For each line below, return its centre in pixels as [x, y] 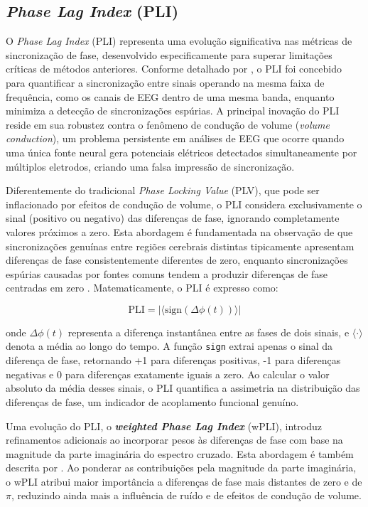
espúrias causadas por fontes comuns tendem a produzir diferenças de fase [167, 273]
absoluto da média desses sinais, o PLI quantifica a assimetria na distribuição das [183, 388]
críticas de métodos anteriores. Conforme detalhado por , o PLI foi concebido [174, 69]
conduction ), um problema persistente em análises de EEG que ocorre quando [175, 138]
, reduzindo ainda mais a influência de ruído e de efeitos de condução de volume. [186, 495]
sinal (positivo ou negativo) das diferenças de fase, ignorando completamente [173, 218]
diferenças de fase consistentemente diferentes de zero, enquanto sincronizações [177, 260]
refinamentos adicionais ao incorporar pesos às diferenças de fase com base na [174, 440]
